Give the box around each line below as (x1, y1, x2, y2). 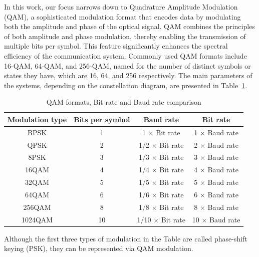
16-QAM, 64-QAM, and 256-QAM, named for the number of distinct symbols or (4, 60, 251, 71)
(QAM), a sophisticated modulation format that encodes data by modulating (4, 11, 241, 22)
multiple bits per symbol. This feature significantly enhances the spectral (4, 41, 228, 51)
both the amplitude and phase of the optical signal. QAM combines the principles (4, 21, 255, 32)
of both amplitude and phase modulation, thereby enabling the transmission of (4, 31, 246, 41)
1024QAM (21, 214, 53, 224)
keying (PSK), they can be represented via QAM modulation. (4, 243, 193, 253)
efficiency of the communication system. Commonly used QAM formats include (4, 50, 247, 61)
